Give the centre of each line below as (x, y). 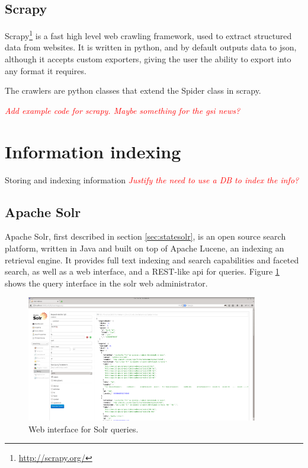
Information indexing (93, 151)
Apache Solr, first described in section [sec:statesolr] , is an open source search (145, 236)
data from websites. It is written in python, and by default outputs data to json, (151, 47)
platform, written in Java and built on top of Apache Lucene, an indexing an (145, 248)
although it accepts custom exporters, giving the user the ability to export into (148, 59)
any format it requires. (46, 70)
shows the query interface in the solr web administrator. (106, 283)
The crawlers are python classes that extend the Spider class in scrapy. (133, 90)
